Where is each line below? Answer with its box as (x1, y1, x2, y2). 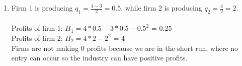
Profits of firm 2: (11, 32, 63, 43)
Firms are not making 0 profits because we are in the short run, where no (11, 42, 238, 53)
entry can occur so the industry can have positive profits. (11, 52, 188, 63)
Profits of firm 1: (11, 23, 63, 33)
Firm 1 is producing (11, 3, 73, 13)
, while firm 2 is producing (121, 3, 202, 13)
